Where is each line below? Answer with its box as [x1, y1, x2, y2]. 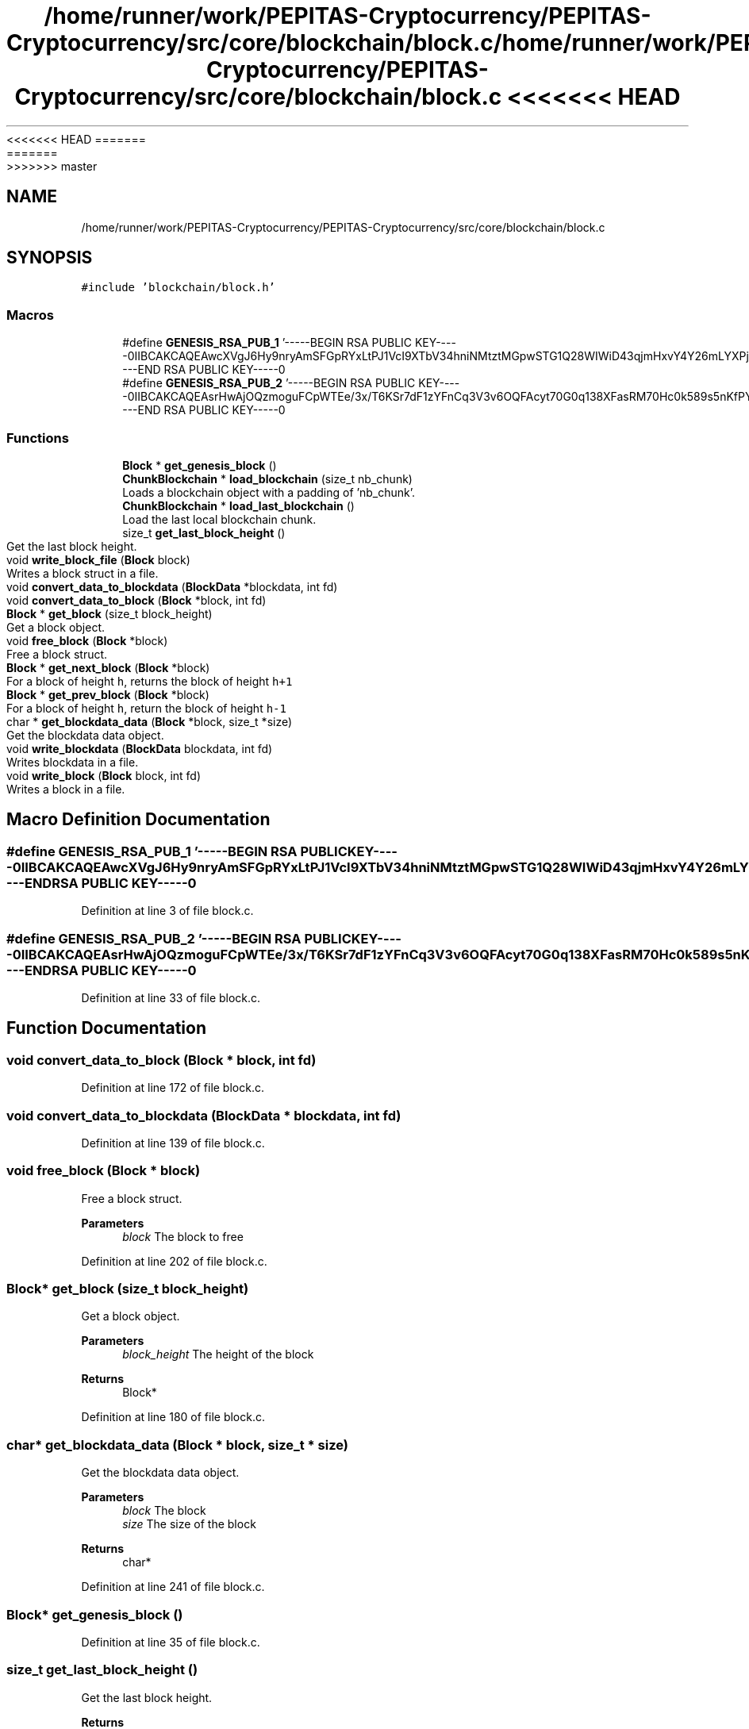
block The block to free [122, 1229, 244, 1243]
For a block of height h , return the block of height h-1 [6, 701, 286, 715]
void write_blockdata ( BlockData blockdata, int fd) [6, 741, 273, 755]
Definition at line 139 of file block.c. [81, 1135, 265, 1150]
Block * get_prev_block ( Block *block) [6, 687, 209, 701]
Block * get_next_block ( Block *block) [6, 660, 210, 674]
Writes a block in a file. [6, 782, 125, 796]
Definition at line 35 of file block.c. [81, 1635, 260, 1649]
